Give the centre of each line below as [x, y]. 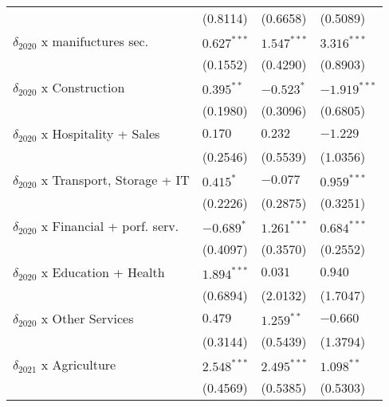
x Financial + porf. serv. [110, 226]
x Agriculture [79, 364]
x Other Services [87, 318]
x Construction [83, 87]
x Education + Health [103, 272]
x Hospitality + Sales [100, 133]
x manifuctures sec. [95, 41]
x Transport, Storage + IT [115, 180]
